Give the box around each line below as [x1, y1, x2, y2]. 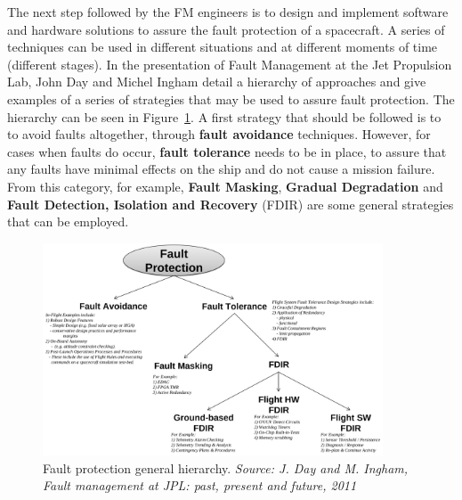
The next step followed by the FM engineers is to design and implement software [7, 3, 449, 20]
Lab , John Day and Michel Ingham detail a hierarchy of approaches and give [7, 72, 426, 91]
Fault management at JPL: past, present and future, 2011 [43, 476, 357, 495]
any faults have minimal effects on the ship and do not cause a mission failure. [7, 160, 435, 178]
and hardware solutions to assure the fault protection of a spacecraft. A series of [7, 20, 445, 38]
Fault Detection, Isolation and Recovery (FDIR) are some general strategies [7, 194, 454, 213]
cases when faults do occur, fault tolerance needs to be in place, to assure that [7, 142, 447, 160]
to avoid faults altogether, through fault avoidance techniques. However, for [7, 125, 431, 143]
